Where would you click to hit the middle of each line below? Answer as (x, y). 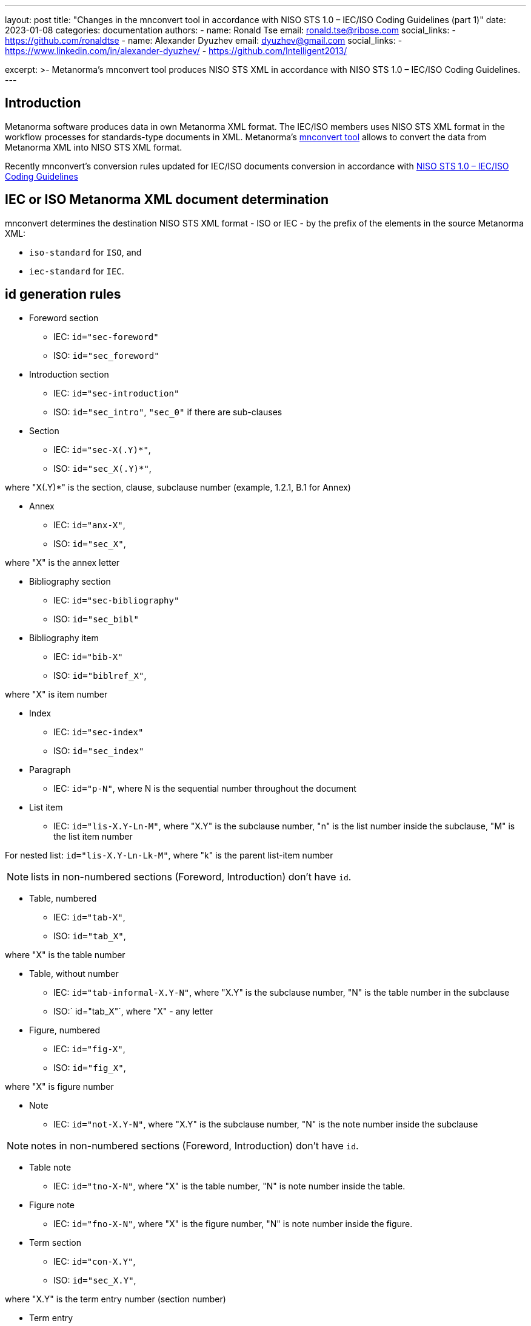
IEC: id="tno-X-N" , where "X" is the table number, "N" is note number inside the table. (229, 1186)
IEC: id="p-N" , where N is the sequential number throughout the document (205, 788)
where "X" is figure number (59, 1086)
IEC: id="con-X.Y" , (95, 1261)
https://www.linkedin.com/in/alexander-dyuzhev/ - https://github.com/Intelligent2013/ (176, 51)
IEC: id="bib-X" (88, 656)
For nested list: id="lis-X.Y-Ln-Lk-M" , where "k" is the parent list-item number (169, 855)
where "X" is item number (56, 694)
